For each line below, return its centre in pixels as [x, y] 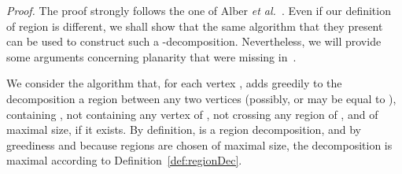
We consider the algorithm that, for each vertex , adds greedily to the [174, 83]
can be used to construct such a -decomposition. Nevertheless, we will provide [194, 41]
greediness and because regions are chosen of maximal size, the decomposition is [199, 144]
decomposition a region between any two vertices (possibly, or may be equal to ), [201, 98]
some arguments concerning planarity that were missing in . [151, 56]
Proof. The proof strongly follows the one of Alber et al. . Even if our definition [199, 10]
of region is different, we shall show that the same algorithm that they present [195, 26]
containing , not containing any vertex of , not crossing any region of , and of [192, 114]
